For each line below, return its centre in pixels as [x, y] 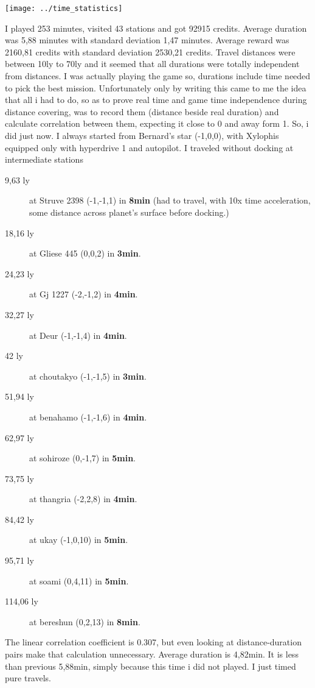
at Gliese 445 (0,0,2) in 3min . [85, 253]
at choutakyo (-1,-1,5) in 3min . [88, 376]
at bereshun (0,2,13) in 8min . [85, 621]
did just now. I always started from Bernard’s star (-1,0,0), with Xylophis [142, 135]
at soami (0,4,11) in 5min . [79, 580]
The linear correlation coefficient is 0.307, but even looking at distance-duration [153, 642]
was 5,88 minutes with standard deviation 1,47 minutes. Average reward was [147, 40]
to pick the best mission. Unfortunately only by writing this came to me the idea [156, 87]
